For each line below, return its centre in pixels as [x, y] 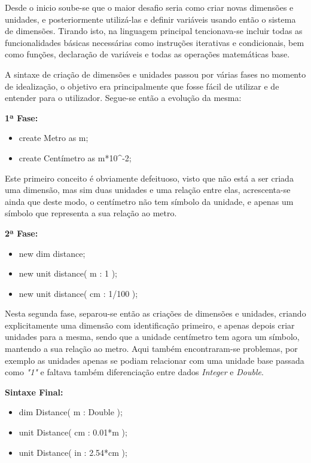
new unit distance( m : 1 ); [68, 273]
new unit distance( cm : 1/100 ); [78, 293]
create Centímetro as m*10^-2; [75, 157]
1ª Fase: [22, 117]
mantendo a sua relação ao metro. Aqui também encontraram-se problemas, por [151, 349]
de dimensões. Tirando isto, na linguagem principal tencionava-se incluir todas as [154, 31]
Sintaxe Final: [34, 392]
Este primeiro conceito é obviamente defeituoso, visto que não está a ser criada [149, 178]
